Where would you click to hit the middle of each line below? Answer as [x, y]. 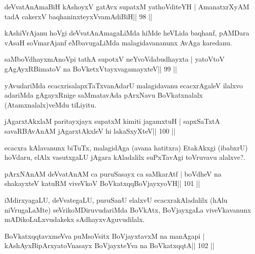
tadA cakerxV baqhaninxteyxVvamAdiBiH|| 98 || [78, 16]
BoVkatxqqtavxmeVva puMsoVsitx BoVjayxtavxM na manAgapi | [105, 236]
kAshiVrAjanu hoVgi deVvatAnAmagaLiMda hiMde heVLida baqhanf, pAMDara [127, 33]
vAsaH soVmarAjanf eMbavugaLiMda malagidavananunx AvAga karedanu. [118, 42]
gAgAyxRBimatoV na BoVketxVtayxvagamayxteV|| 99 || [91, 68]
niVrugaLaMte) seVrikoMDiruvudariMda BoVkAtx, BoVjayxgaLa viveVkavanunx [128, 209]
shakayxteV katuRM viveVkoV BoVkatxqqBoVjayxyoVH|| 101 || [102, 183]
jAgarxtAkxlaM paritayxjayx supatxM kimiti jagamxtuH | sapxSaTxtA [112, 121]
